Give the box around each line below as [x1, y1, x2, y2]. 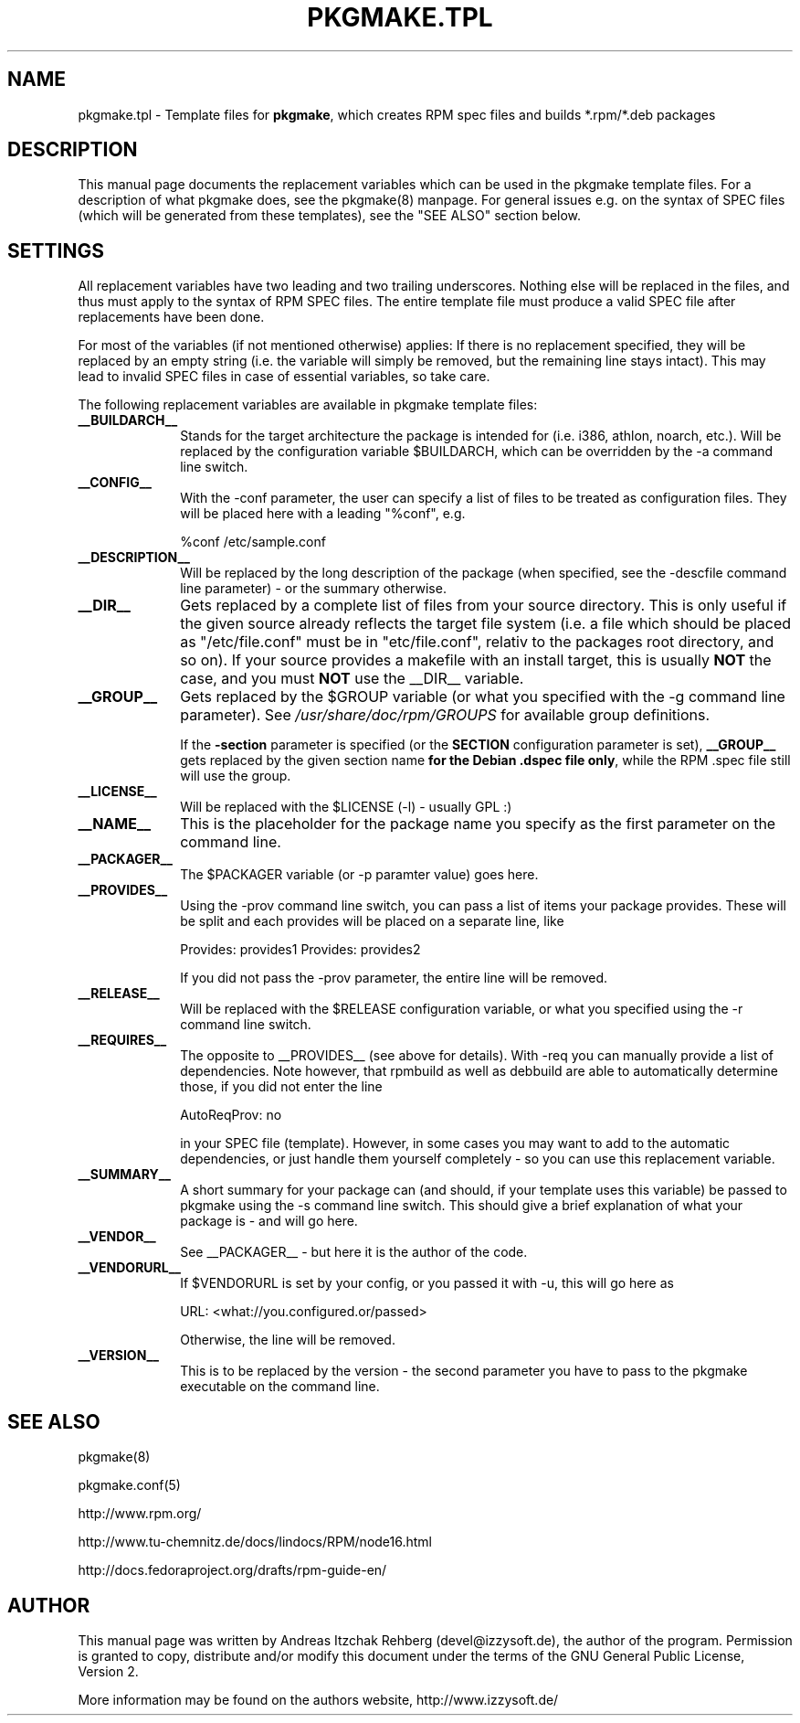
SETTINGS [7, 239, 104, 262]
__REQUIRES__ [78, 1032, 167, 1048]
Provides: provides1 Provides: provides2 [180, 941, 421, 958]
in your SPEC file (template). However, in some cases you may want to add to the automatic [180, 1135, 731, 1152]
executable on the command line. [180, 1378, 380, 1395]
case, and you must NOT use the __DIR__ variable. [180, 669, 524, 688]
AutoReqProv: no [180, 1107, 282, 1123]
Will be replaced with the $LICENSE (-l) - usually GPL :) [180, 799, 512, 815]
